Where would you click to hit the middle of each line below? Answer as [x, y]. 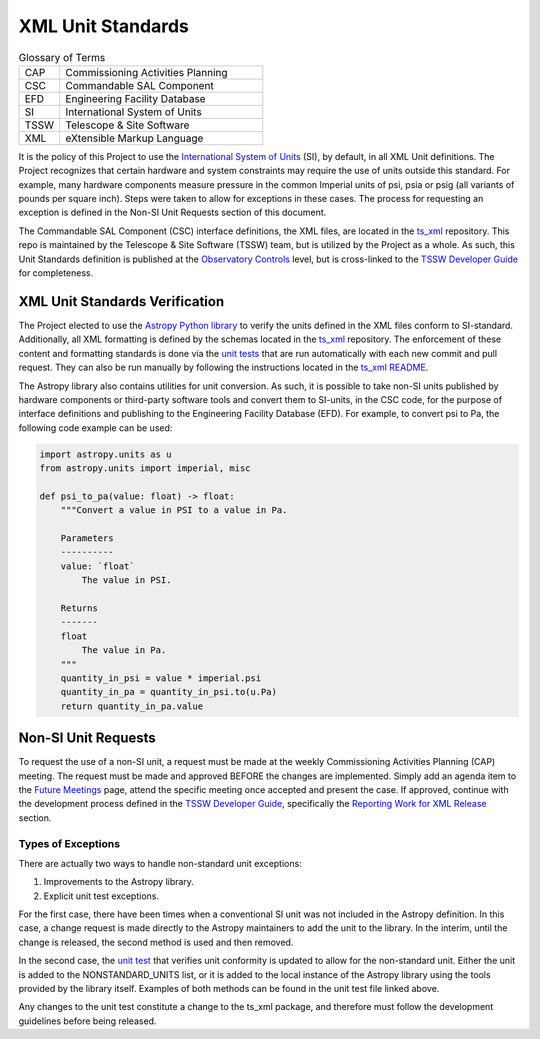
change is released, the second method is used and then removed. [156, 942]
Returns [79, 608]
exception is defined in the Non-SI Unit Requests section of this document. [172, 212]
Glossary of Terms [62, 57]
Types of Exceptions [69, 843]
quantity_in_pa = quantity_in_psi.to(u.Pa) [168, 692]
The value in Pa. [124, 650]
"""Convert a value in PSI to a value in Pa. [174, 510]
